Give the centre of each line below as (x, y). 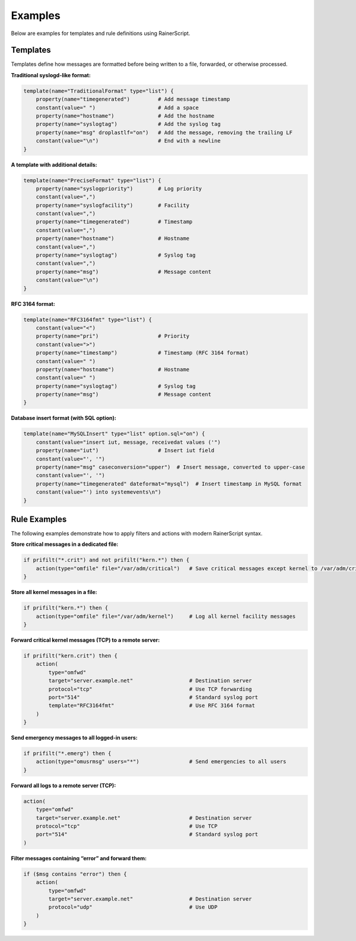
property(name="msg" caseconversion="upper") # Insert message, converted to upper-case (171, 467)
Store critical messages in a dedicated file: (65, 544)
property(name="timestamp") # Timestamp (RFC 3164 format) (142, 353)
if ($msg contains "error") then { (75, 874)
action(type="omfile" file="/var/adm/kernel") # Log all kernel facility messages (166, 616)
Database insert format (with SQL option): (64, 418)
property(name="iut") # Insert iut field (125, 451)
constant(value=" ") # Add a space (117, 108)
